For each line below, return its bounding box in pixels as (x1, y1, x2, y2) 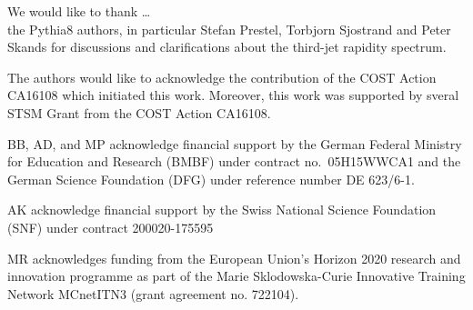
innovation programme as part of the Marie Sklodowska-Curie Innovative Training (7, 266, 466, 285)
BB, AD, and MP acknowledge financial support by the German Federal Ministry (7, 134, 462, 153)
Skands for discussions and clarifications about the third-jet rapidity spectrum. (7, 37, 447, 56)
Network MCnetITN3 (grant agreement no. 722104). (7, 284, 299, 303)
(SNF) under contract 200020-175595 (7, 217, 214, 236)
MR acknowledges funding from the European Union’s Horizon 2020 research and (7, 248, 461, 267)
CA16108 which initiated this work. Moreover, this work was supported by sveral (7, 85, 459, 105)
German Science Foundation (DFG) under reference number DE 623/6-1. (7, 169, 415, 188)
